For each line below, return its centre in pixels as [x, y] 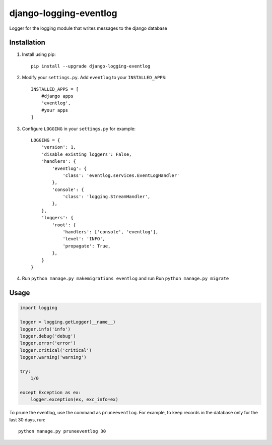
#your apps [55, 110]
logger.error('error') [48, 343]
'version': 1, [59, 147]
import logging [39, 308]
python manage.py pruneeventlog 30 [62, 431]
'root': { [64, 225]
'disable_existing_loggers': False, [86, 154]
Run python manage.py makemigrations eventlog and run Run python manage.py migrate [125, 278]
